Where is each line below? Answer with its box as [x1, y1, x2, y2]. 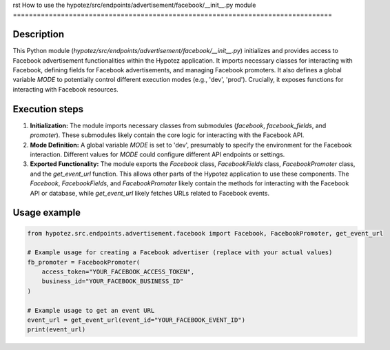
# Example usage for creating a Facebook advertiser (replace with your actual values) [27, 249, 333, 256]
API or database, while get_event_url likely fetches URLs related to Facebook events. [30, 189, 270, 197]
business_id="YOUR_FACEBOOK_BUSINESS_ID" [41, 278, 184, 285]
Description [12, 28, 65, 41]
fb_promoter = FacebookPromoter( [27, 258, 141, 266]
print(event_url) [27, 326, 86, 333]
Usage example [12, 207, 81, 218]
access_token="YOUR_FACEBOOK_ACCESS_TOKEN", [41, 268, 195, 276]
